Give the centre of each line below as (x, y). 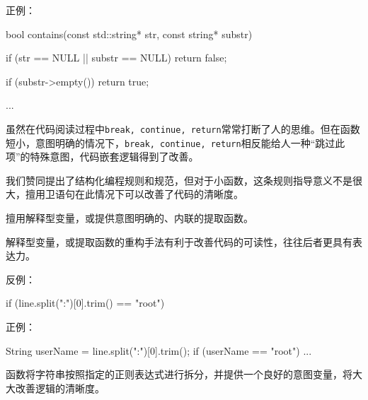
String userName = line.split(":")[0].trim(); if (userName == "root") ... (159, 350)
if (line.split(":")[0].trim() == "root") (85, 303)
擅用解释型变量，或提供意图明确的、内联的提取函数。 (130, 218)
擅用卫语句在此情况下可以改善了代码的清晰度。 (134, 194)
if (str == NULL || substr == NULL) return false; (116, 58)
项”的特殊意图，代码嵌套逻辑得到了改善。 (102, 157)
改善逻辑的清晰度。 (60, 388)
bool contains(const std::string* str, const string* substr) (129, 34)
